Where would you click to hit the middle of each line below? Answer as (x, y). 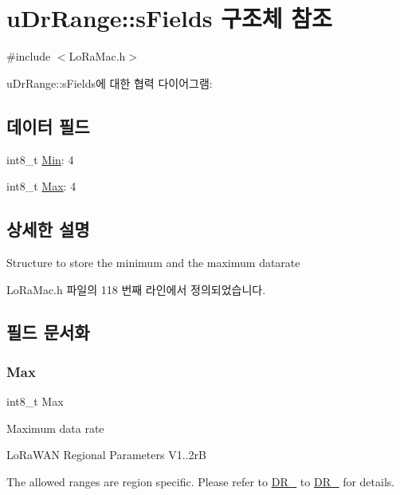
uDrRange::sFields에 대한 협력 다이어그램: (110, 82)
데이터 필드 (48, 126)
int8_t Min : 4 (40, 159)
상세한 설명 (48, 229)
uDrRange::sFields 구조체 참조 (169, 18)
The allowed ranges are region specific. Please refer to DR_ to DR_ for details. (201, 481)
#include (29, 56)
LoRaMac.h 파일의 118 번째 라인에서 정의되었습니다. (136, 289)
